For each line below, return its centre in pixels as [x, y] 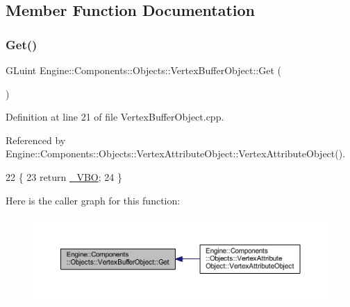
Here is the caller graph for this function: [93, 200]
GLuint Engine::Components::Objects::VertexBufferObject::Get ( [143, 70]
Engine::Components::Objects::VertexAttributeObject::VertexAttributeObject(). [176, 153]
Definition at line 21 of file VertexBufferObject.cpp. [115, 117]
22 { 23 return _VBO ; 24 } [64, 176]
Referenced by [36, 140]
